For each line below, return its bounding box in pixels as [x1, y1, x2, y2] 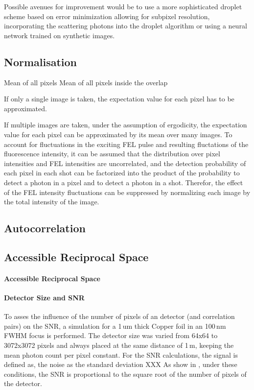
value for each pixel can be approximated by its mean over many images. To [4, 129, 232, 139]
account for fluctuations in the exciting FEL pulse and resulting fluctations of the [4, 139, 249, 149]
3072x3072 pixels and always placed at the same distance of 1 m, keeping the [4, 340, 234, 350]
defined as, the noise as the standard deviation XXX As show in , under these [4, 359, 237, 369]
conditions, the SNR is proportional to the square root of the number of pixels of [4, 368, 247, 379]
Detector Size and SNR [4, 292, 85, 303]
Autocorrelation [4, 220, 86, 236]
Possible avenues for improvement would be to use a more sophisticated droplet [4, 1, 242, 11]
